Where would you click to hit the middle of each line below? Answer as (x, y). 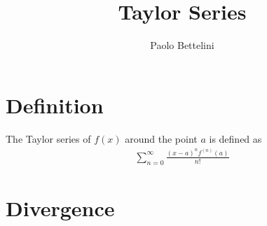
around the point (161, 138)
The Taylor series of (48, 138)
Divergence (60, 207)
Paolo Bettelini (182, 45)
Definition (55, 105)
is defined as (235, 138)
